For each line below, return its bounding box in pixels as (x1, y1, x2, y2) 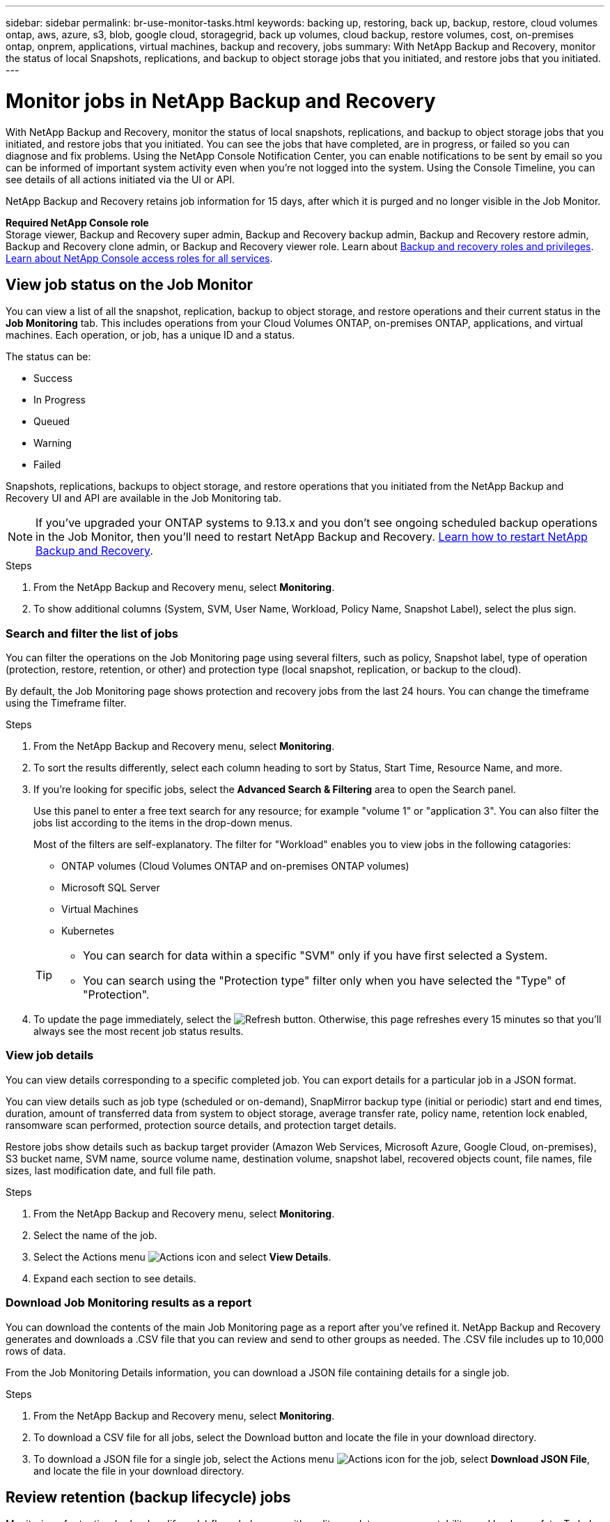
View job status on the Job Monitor (6, 275, 253, 293)
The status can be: (6, 351, 91, 363)
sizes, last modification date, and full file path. (6, 1164, 217, 1176)
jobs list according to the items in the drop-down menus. (33, 817, 293, 829)
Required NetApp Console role (6, 216, 149, 229)
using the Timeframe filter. (6, 697, 127, 709)
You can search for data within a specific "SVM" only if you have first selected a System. (83, 948, 548, 963)
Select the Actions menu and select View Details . (33, 1250, 331, 1263)
